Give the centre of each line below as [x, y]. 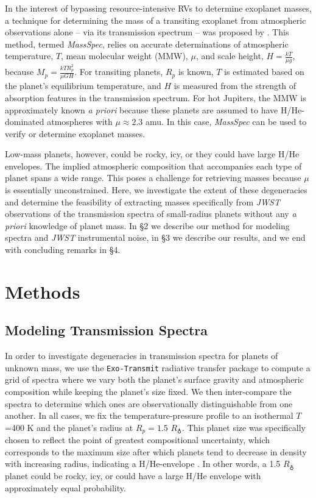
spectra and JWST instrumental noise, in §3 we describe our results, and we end [155, 237]
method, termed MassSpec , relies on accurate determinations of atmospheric [147, 44]
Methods [43, 291]
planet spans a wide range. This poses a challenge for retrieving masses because [153, 178]
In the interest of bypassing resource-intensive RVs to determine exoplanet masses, [158, 8]
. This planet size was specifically [244, 427]
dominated [25, 122]
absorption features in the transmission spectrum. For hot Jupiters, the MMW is [156, 97]
